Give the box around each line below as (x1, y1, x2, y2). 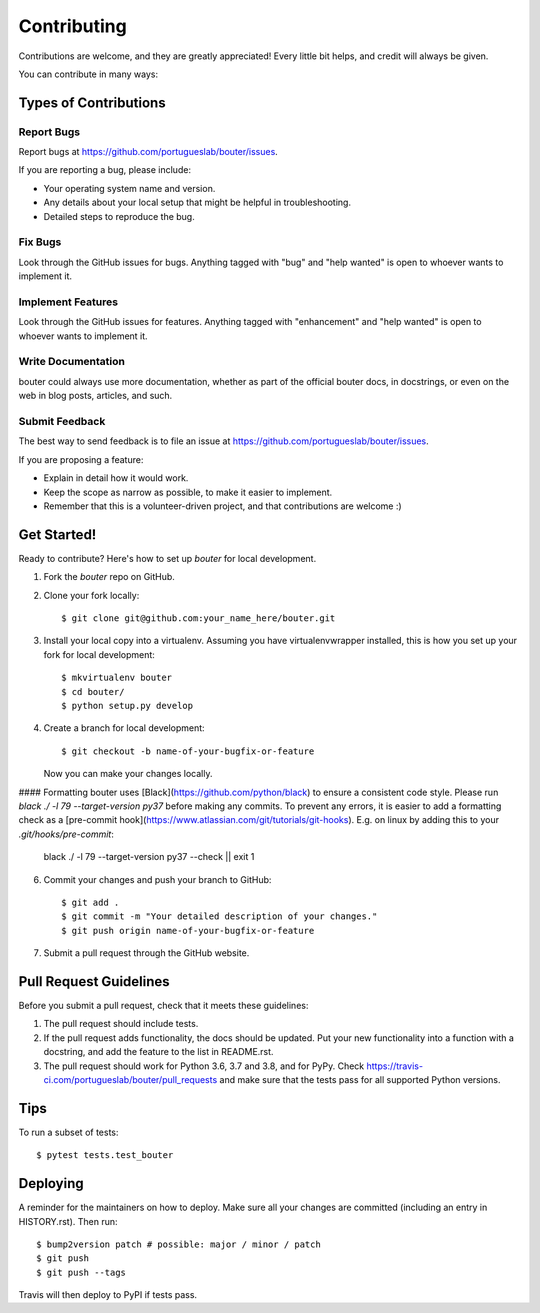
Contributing (18, 15, 127, 37)
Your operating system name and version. (43, 182, 216, 194)
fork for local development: (43, 648, 155, 660)
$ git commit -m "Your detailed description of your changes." (61, 911, 378, 922)
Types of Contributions (18, 94, 166, 111)
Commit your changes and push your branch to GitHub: (43, 873, 272, 885)
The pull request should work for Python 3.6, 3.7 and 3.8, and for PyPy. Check (43, 1060, 365, 1072)
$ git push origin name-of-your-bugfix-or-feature (61, 925, 315, 936)
